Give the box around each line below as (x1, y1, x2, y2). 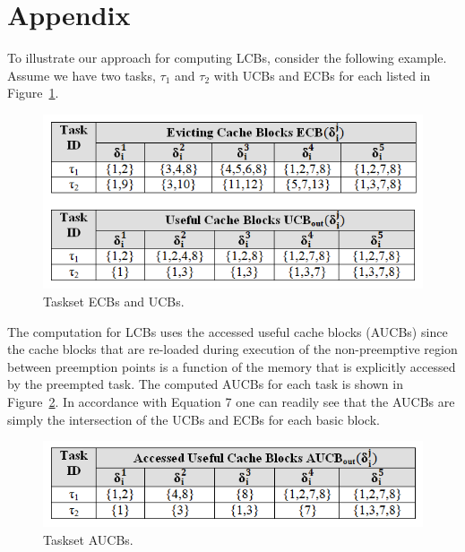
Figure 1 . (7, 83, 59, 102)
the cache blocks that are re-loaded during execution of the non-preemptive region (7, 340, 458, 358)
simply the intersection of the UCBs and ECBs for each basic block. (7, 410, 380, 428)
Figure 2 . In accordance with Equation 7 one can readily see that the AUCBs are (7, 392, 455, 411)
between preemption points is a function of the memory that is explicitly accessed (7, 357, 456, 375)
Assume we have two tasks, (7, 65, 156, 84)
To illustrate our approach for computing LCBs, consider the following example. (7, 48, 447, 67)
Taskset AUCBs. (43, 530, 133, 548)
